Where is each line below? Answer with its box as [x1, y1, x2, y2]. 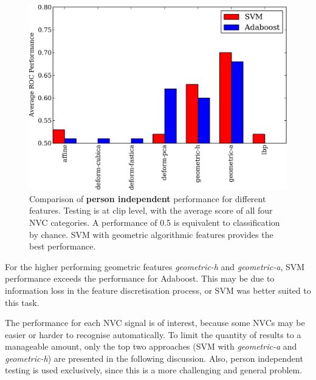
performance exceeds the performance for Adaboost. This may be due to [5, 272, 275, 285]
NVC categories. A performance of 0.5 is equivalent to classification [29, 215, 280, 228]
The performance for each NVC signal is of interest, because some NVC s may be [5, 316, 305, 329]
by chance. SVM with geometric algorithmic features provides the [29, 228, 273, 240]
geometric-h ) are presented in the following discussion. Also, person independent [5, 351, 303, 364]
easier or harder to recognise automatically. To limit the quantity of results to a [5, 328, 301, 341]
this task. [5, 296, 39, 308]
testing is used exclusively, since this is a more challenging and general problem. [5, 364, 303, 376]
